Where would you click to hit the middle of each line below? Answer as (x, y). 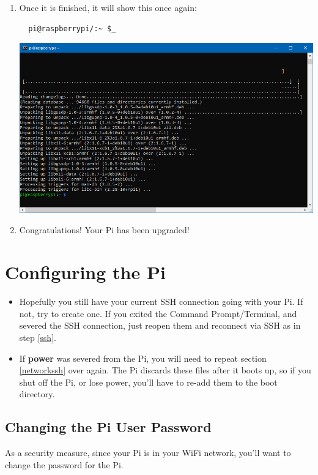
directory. (37, 394)
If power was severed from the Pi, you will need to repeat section (143, 358)
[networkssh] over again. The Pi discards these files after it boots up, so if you (165, 370)
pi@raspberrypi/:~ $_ (72, 28)
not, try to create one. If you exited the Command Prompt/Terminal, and (158, 313)
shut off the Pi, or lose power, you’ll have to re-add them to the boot (148, 382)
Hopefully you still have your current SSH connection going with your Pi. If (161, 301)
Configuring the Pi (85, 272)
